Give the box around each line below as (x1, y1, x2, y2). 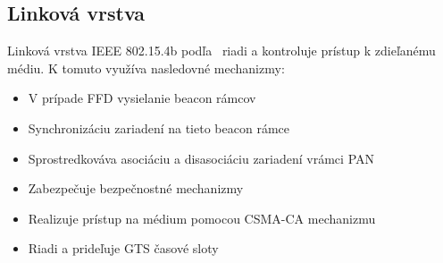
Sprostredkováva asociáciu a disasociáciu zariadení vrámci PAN (28, 148, 375, 167)
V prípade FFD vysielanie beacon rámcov (28, 89, 256, 107)
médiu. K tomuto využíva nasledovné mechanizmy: (7, 58, 285, 77)
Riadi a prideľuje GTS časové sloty (28, 239, 219, 258)
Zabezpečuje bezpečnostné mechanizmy (28, 179, 244, 198)
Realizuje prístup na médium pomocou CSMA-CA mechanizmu (28, 208, 376, 227)
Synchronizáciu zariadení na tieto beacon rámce (28, 118, 289, 137)
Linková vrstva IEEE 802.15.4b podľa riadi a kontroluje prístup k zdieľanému (7, 41, 436, 60)
